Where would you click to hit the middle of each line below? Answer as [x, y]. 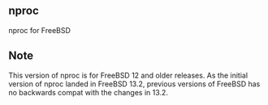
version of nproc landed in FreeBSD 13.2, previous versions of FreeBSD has [134, 84]
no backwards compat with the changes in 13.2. [89, 92]
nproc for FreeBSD [40, 30]
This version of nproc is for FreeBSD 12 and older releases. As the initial [128, 75]
